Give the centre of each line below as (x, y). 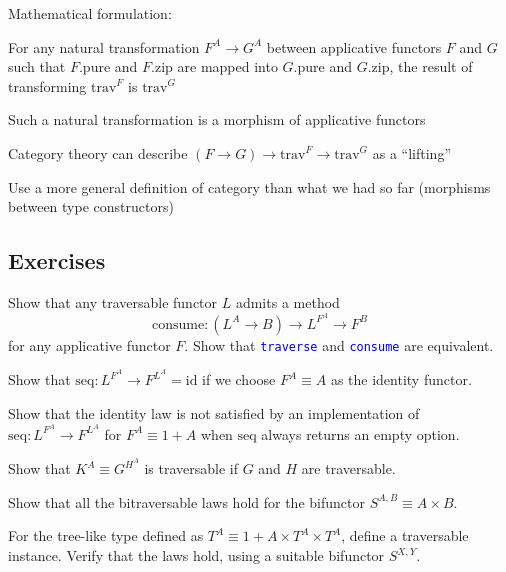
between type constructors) (91, 206)
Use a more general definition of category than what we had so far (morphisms (249, 186)
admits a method (287, 301)
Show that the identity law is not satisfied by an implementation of (214, 412)
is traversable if (191, 468)
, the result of (431, 66)
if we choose (239, 379)
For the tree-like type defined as (106, 535)
